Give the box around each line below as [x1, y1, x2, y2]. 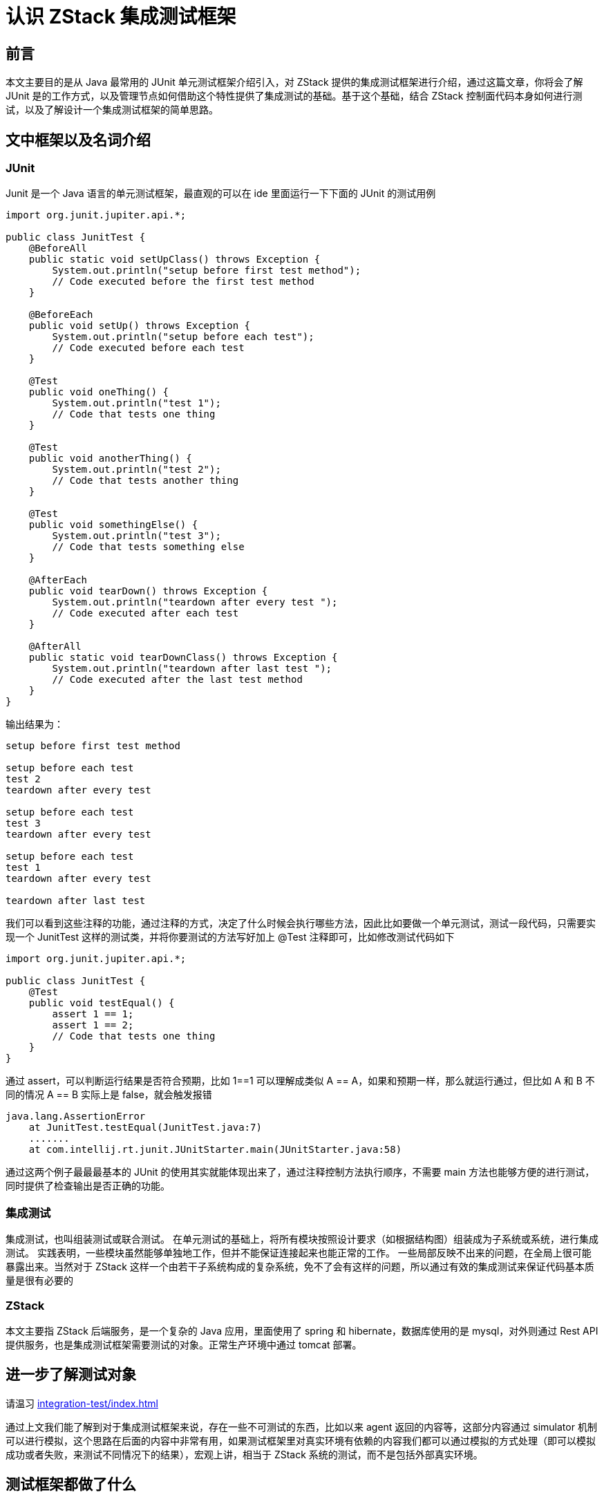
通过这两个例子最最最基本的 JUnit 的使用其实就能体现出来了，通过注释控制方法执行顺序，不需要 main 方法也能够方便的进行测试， [6, 1166, 595, 1178]
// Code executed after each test [52, 608, 239, 619]
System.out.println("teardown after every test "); [52, 596, 338, 608]
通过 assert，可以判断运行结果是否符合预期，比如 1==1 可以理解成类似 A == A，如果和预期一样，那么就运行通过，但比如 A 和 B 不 [6, 1075, 595, 1087]
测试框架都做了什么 [6, 1476, 136, 1494]
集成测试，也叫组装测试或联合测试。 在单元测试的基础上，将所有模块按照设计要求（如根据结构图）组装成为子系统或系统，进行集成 [6, 1233, 598, 1245]
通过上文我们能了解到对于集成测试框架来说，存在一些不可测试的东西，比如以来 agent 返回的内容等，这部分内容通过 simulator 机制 [6, 1420, 597, 1433]
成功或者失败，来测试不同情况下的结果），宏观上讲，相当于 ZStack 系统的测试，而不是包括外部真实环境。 [6, 1448, 483, 1460]
